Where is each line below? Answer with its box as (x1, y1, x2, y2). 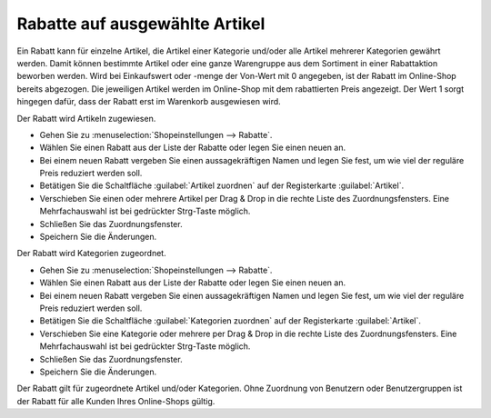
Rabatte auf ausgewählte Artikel (16, 14, 266, 34)
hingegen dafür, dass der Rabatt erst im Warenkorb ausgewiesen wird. (16, 96, 281, 107)
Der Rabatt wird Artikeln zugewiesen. (16, 113, 156, 124)
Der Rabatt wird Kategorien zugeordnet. (16, 248, 167, 259)
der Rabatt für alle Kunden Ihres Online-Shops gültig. (16, 395, 215, 406)
